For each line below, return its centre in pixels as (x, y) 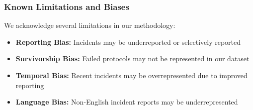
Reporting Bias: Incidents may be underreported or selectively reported (128, 42)
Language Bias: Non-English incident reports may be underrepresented (127, 102)
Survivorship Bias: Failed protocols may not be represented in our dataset (132, 58)
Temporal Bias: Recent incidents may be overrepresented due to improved (131, 75)
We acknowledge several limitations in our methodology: (90, 25)
